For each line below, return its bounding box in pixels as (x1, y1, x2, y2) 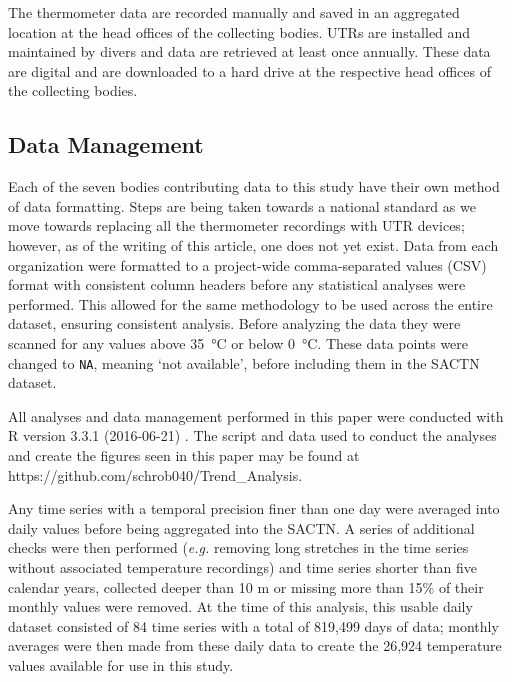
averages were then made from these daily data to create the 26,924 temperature (8, 635, 502, 656)
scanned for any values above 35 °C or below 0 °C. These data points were (8, 332, 469, 353)
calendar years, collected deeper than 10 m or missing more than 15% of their (8, 576, 484, 597)
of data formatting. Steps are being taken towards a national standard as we (8, 195, 476, 216)
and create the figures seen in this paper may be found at (8, 444, 360, 465)
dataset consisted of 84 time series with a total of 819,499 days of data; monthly (8, 615, 499, 636)
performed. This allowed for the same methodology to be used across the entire (8, 293, 493, 314)
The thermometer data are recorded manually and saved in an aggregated (8, 2, 460, 22)
